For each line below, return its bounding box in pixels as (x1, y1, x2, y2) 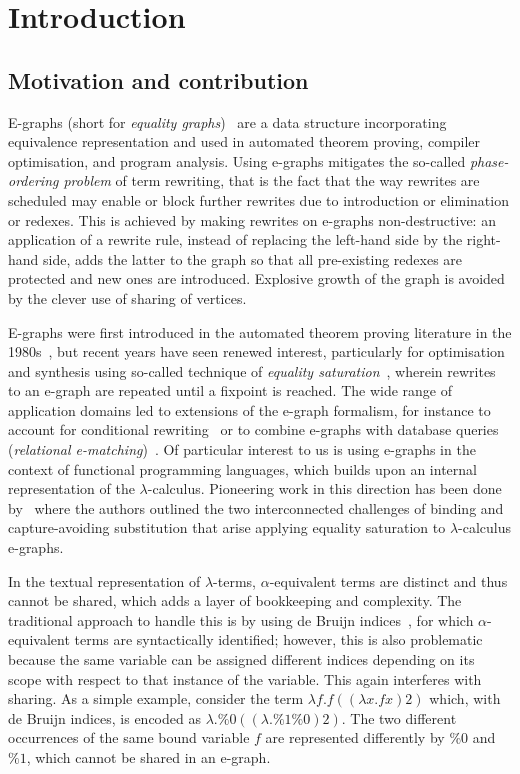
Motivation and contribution (8, 64, 309, 95)
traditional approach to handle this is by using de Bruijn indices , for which (8, 609, 474, 630)
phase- (469, 150, 509, 171)
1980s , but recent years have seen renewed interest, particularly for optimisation (8, 341, 505, 362)
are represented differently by (265, 727, 445, 748)
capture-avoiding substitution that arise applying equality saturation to (8, 517, 446, 538)
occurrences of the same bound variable (8, 727, 250, 748)
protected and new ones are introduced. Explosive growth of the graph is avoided (8, 268, 505, 289)
